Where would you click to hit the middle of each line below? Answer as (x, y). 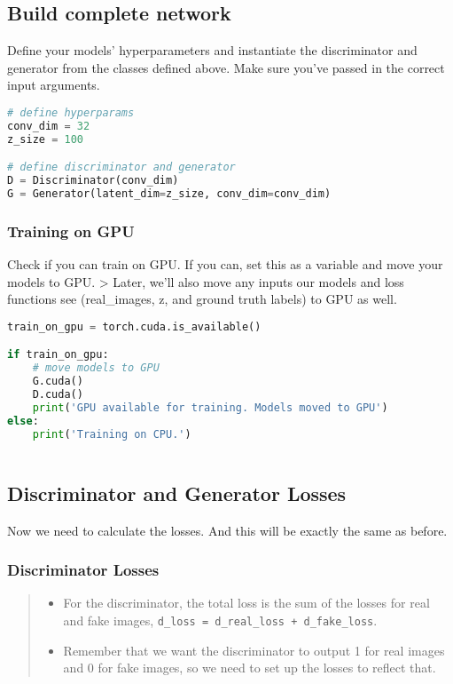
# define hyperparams (71, 112)
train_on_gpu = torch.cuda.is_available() (134, 326)
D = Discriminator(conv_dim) (93, 181)
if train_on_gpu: (58, 355)
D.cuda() (58, 395)
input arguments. (54, 85)
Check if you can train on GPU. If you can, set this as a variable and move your (225, 264)
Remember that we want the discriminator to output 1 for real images (254, 650)
